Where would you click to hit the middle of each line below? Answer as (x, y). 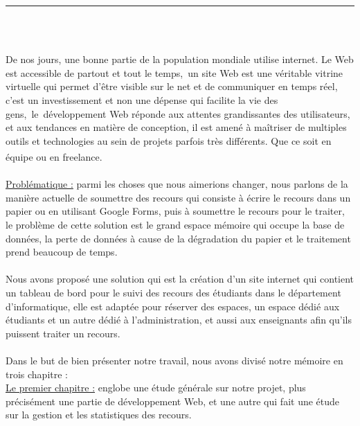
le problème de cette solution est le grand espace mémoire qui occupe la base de (175, 224)
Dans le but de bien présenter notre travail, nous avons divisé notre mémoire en (174, 360)
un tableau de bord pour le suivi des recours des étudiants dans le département (173, 292)
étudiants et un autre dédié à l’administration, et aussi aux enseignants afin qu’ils (179, 320)
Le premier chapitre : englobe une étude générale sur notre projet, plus (156, 388)
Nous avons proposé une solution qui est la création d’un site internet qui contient (180, 279)
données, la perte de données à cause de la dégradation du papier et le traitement (178, 238)
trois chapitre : (37, 374)
